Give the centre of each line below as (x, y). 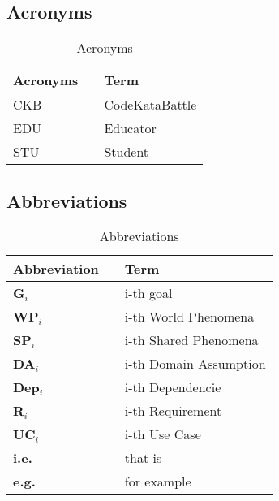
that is (143, 458)
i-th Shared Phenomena (191, 340)
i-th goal (148, 293)
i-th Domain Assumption (195, 364)
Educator (130, 128)
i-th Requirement (173, 411)
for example (158, 482)
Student (127, 152)
